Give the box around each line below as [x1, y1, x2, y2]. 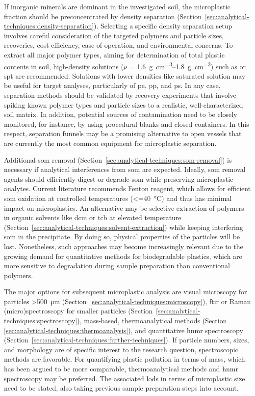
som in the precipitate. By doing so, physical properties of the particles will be [4, 231, 240, 242]
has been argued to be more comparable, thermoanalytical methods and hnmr [4, 364, 238, 374]
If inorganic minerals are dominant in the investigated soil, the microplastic [4, 1, 230, 11]
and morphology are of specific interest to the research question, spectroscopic [4, 344, 238, 354]
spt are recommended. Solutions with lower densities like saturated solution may [4, 70, 246, 81]
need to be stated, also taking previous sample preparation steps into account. [4, 383, 239, 393]
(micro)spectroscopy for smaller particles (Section [4, 306, 153, 316]
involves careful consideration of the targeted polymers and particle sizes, [4, 30, 224, 40]
